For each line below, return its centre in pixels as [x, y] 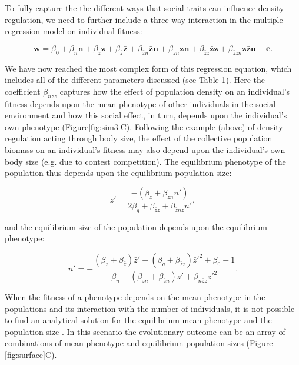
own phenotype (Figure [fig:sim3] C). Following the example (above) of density [144, 126]
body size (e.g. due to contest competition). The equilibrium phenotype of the [145, 161]
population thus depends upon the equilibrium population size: [118, 173]
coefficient [23, 91]
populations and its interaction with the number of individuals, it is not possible [150, 308]
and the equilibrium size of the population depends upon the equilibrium [136, 226]
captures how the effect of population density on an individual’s [175, 91]
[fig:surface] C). [31, 355]
